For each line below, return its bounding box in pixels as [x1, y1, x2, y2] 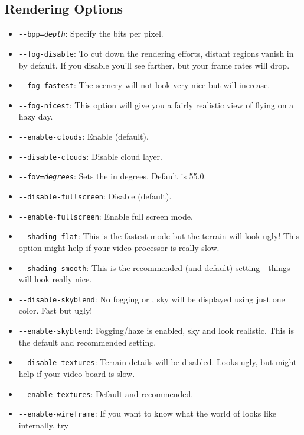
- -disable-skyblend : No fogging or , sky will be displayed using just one [18, 292, 285, 305]
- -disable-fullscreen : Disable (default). [18, 189, 172, 202]
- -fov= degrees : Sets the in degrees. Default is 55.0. [18, 170, 207, 182]
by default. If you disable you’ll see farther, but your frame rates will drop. [18, 59, 290, 71]
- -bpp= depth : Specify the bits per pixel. [18, 27, 164, 40]
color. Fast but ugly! [18, 304, 93, 317]
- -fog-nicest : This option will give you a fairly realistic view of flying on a [18, 98, 294, 111]
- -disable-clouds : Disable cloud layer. [18, 150, 163, 162]
